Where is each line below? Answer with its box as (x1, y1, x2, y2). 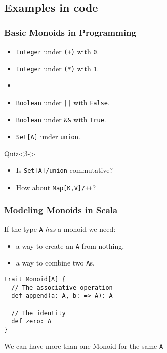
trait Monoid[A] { (4, 275, 66, 283)
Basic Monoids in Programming (4, 26, 136, 38)
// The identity (11, 309, 66, 317)
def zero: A (11, 318, 52, 325)
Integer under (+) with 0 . (16, 46, 99, 56)
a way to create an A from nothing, (16, 240, 124, 251)
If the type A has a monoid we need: (4, 224, 116, 234)
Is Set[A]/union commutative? (16, 165, 113, 175)
